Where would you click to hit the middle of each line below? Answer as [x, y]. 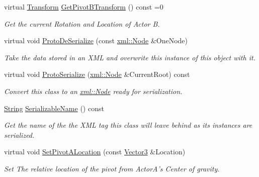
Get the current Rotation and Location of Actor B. [82, 23]
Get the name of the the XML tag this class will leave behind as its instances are [128, 125]
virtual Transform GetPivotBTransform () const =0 [84, 7]
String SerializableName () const [54, 108]
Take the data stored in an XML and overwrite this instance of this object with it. [130, 57]
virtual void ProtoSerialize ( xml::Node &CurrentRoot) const [97, 74]
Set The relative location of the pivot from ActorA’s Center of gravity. [112, 168]
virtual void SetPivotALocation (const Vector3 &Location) [95, 152]
